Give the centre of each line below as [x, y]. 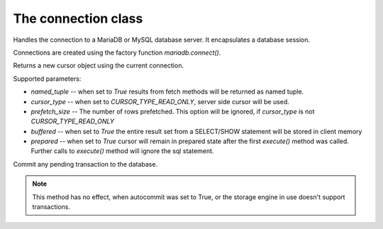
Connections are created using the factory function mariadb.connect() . [117, 52]
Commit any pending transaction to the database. [85, 164]
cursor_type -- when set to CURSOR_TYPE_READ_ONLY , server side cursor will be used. [160, 101]
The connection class [78, 18]
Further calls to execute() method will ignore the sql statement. [122, 151]
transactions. [51, 207]
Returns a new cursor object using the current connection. [99, 66]
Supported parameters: [47, 79]
